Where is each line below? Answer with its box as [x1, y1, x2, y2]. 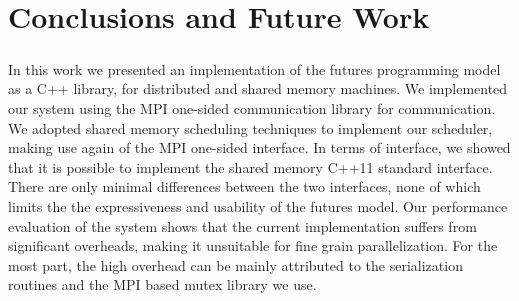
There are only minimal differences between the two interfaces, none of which [8, 176, 481, 197]
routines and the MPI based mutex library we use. [8, 274, 317, 295]
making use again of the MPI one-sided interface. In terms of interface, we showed [8, 137, 511, 158]
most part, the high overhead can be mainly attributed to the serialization [8, 254, 463, 275]
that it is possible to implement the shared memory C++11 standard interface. [8, 156, 493, 177]
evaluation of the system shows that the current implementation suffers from [8, 215, 477, 236]
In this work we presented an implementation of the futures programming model [8, 58, 501, 79]
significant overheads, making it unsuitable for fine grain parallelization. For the [8, 235, 498, 256]
